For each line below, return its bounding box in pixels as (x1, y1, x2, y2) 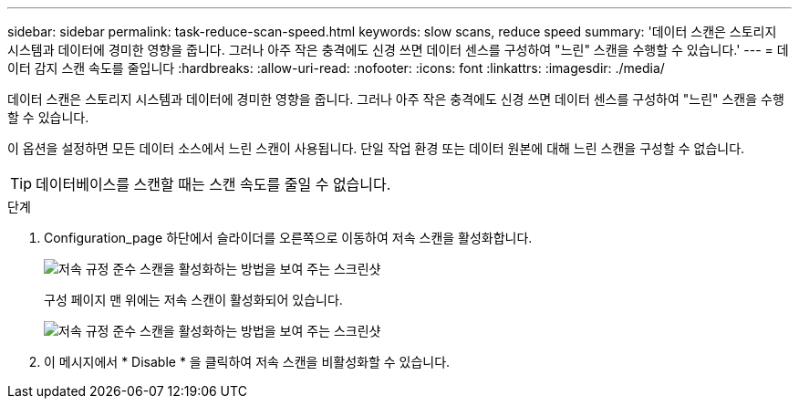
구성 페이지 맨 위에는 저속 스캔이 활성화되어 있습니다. (44, 292, 343, 307)
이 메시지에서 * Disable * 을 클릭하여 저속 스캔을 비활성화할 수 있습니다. (44, 354, 451, 370)
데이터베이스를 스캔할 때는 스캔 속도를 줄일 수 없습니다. (36, 175, 391, 193)
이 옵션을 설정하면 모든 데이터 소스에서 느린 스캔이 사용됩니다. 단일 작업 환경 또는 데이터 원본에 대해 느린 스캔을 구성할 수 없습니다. (7, 141, 745, 156)
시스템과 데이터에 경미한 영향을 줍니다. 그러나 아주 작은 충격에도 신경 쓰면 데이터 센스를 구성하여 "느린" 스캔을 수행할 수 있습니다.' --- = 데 (7, 42, 789, 57)
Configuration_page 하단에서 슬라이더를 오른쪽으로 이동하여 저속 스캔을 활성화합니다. (44, 230, 533, 245)
